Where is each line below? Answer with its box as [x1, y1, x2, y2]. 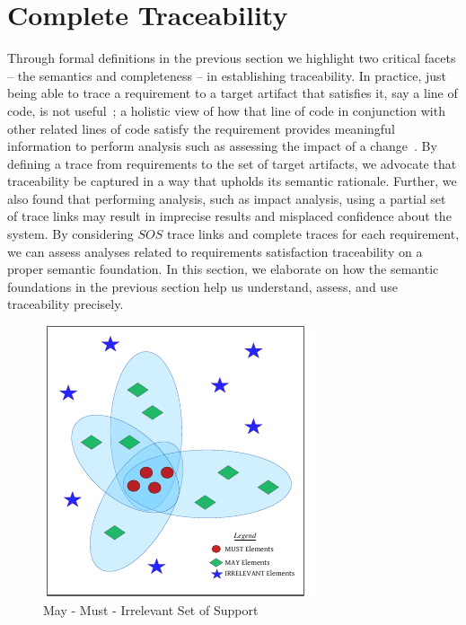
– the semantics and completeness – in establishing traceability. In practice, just [7, 66, 447, 84]
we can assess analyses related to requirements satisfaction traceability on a [7, 242, 423, 260]
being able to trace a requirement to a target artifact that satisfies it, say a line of [7, 84, 458, 102]
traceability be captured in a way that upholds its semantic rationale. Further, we [7, 172, 457, 190]
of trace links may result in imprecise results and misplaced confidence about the [7, 207, 452, 225]
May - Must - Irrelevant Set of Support [43, 600, 259, 619]
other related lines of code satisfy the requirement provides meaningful [7, 119, 395, 137]
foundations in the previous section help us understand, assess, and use [7, 277, 398, 295]
